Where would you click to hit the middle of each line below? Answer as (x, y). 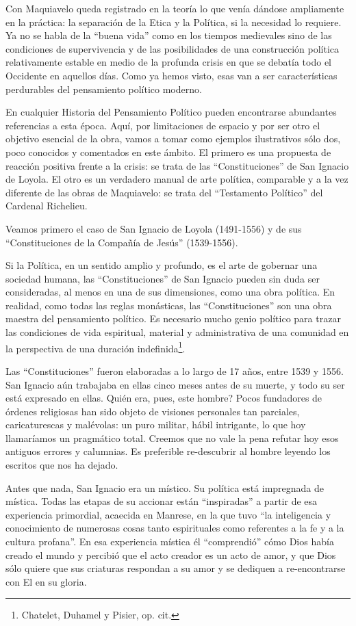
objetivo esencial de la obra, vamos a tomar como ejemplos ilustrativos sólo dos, (173, 139)
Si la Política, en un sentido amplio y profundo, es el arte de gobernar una (162, 265)
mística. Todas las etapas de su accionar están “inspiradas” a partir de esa (162, 501)
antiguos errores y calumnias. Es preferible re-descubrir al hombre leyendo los (168, 451)
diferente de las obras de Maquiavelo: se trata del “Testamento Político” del (164, 192)
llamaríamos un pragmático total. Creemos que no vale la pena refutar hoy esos (172, 438)
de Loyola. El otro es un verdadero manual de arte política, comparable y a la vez (177, 179)
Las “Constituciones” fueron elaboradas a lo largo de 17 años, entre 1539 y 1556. (175, 370)
